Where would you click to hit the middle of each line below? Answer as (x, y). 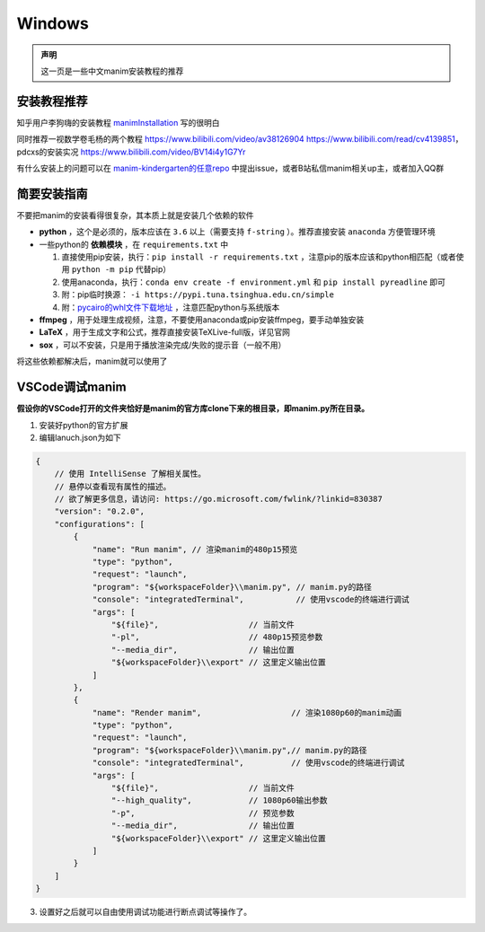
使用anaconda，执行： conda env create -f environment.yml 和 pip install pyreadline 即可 (254, 282)
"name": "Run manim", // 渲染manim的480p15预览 (195, 549)
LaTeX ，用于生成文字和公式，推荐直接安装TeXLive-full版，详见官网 (165, 332)
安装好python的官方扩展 (84, 425)
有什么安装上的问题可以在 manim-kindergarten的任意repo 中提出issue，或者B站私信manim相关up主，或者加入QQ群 (230, 168)
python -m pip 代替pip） (121, 269)
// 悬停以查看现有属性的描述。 (113, 486)
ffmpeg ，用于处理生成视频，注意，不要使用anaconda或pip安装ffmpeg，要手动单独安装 (202, 320)
